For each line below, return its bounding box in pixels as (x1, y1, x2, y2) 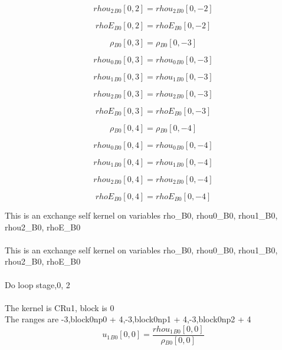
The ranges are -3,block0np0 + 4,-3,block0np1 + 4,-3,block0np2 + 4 (5, 313, 251, 325)
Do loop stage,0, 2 (5, 278, 70, 290)
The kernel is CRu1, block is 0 (5, 301, 114, 313)
